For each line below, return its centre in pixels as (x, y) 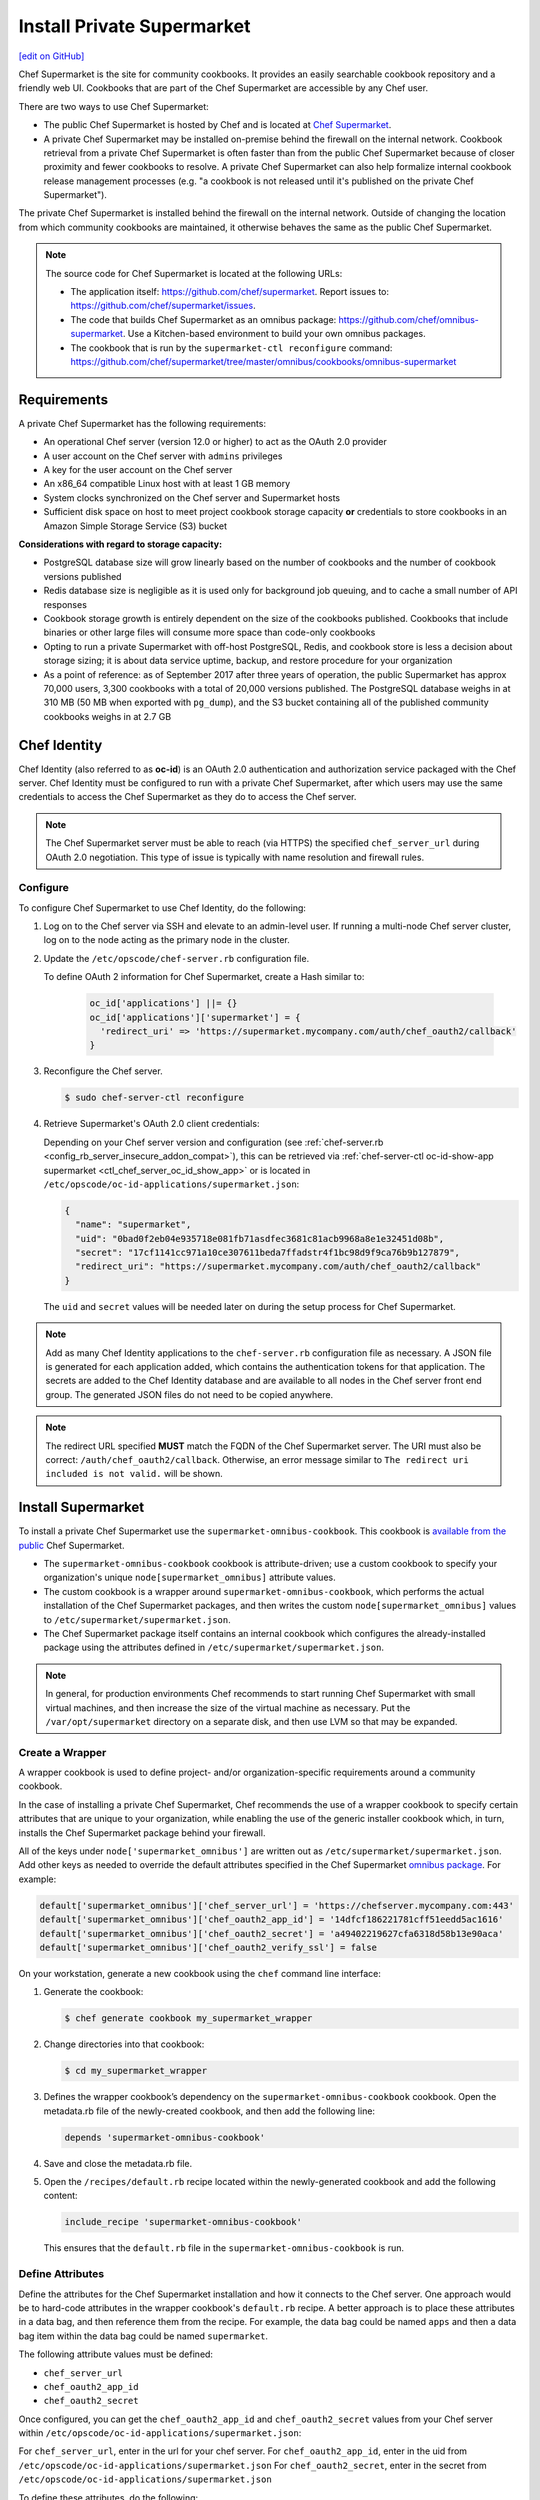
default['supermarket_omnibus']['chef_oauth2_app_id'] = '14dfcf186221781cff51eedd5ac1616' (271, 1919)
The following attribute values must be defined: (116, 2354)
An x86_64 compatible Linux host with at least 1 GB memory (167, 484)
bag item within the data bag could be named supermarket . (143, 2336)
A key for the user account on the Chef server (138, 470)
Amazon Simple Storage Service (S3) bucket (135, 526)
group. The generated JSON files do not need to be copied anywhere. (189, 1394)
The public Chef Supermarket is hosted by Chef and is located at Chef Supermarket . (217, 125)
